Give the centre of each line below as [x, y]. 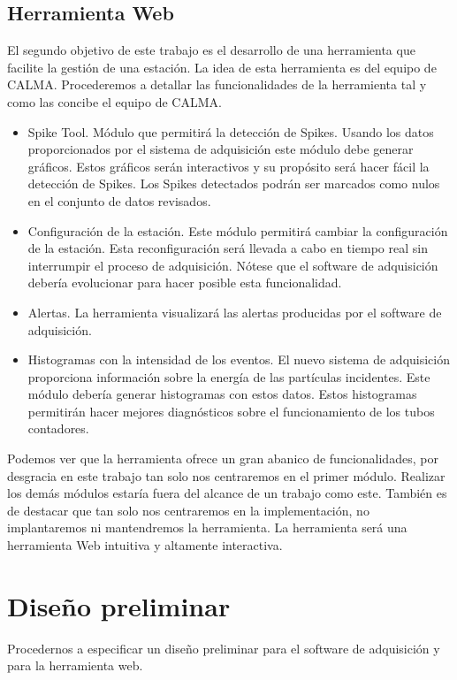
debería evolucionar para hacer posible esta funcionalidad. [185, 283]
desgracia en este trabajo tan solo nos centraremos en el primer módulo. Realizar [226, 475]
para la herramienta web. [75, 665]
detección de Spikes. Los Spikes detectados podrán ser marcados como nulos [234, 183]
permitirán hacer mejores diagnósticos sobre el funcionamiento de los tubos [231, 411]
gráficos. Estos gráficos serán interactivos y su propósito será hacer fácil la [228, 166]
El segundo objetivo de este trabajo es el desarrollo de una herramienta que [211, 50]
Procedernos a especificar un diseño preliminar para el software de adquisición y [224, 648]
